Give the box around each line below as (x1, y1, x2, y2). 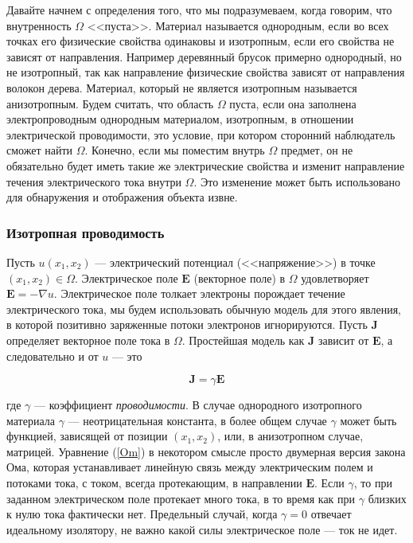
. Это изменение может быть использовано (193, 173, 400, 189)
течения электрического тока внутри (6, 173, 181, 189)
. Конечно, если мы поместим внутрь (84, 142, 265, 158)
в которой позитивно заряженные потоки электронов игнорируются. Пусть (6, 316, 368, 333)
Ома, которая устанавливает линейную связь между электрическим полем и (6, 459, 373, 475)
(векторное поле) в (193, 269, 286, 286)
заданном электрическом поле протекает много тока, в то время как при (6, 490, 356, 506)
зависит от (318, 331, 369, 348)
